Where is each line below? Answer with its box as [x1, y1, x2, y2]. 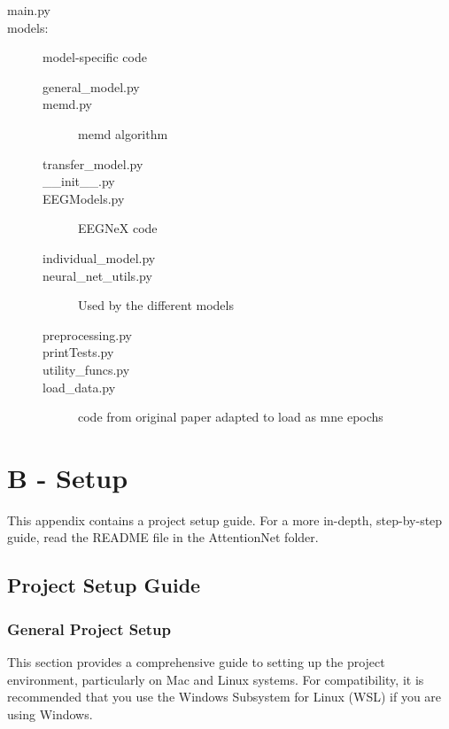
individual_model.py [43, 248, 156, 267]
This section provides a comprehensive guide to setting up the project [7, 653, 385, 671]
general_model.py [43, 77, 140, 96]
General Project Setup [7, 617, 172, 640]
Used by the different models [78, 296, 234, 314]
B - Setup [7, 459, 128, 495]
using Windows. [7, 704, 93, 723]
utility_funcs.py [43, 360, 130, 378]
